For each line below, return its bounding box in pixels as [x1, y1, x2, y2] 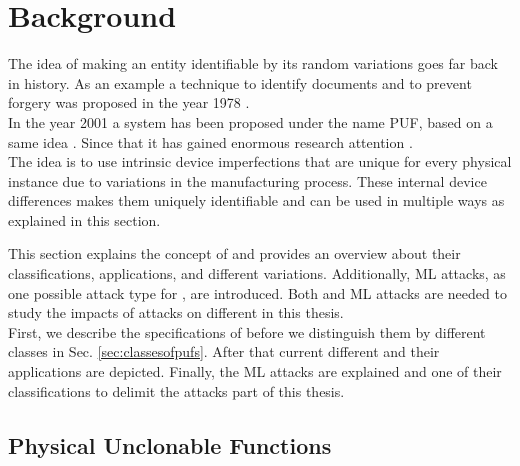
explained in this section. [8, 209, 161, 230]
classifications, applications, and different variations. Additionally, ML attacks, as [8, 263, 506, 284]
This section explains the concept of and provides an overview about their [8, 243, 461, 264]
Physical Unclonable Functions [8, 429, 332, 460]
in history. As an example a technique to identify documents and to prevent [8, 72, 472, 93]
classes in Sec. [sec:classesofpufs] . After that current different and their [8, 341, 440, 362]
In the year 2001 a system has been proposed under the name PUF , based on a [8, 111, 493, 132]
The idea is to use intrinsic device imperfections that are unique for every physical [8, 151, 512, 172]
